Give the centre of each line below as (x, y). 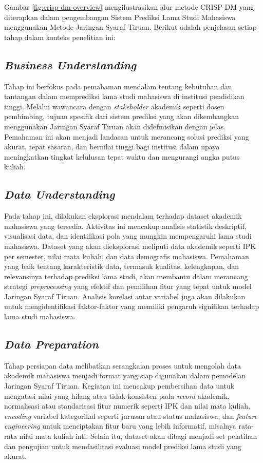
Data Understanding (60, 194)
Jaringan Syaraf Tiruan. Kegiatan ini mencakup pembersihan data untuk (119, 386)
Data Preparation (51, 344)
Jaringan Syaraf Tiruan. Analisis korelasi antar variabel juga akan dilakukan (125, 296)
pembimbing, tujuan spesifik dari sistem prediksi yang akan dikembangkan (122, 116)
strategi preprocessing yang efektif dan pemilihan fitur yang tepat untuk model (128, 286)
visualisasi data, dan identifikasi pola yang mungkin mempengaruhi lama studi (128, 236)
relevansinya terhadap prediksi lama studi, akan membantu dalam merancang (126, 276)
